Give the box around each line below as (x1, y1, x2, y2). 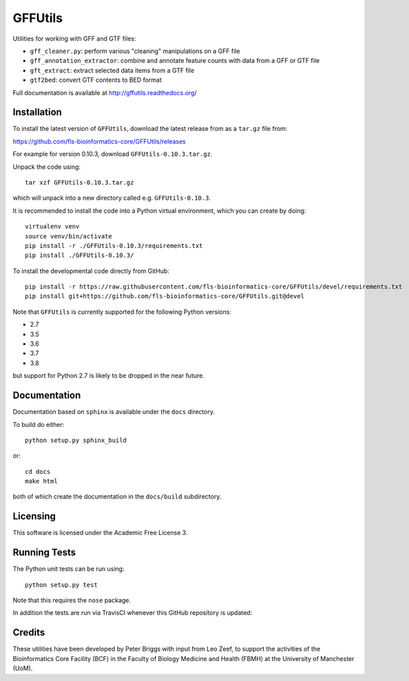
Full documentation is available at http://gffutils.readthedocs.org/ (12, 88, 197, 96)
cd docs (25, 468, 51, 475)
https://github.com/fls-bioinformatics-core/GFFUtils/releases (12, 137, 186, 145)
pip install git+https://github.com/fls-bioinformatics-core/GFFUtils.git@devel (25, 293, 305, 300)
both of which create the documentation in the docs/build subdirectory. (12, 492, 222, 501)
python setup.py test (25, 580, 98, 589)
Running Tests (12, 547, 76, 558)
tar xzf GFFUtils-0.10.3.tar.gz (25, 178, 134, 186)
